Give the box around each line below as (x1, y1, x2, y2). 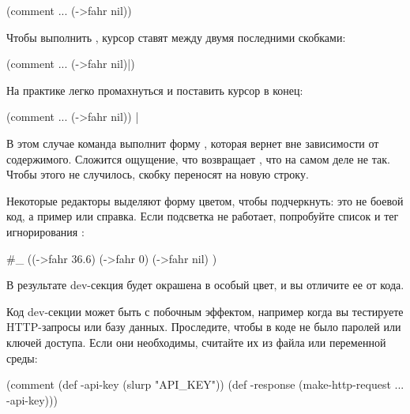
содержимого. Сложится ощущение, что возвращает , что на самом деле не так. (6, 150, 390, 167)
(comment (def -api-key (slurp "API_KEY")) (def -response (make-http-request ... (6, 376, 404, 393)
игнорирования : (6, 223, 85, 239)
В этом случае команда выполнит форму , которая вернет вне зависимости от (6, 134, 379, 151)
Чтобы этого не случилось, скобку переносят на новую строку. (6, 166, 309, 183)
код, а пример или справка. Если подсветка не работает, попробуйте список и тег (6, 208, 399, 224)
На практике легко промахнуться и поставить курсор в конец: (6, 81, 303, 98)
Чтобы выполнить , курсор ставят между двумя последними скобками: (6, 28, 346, 45)
